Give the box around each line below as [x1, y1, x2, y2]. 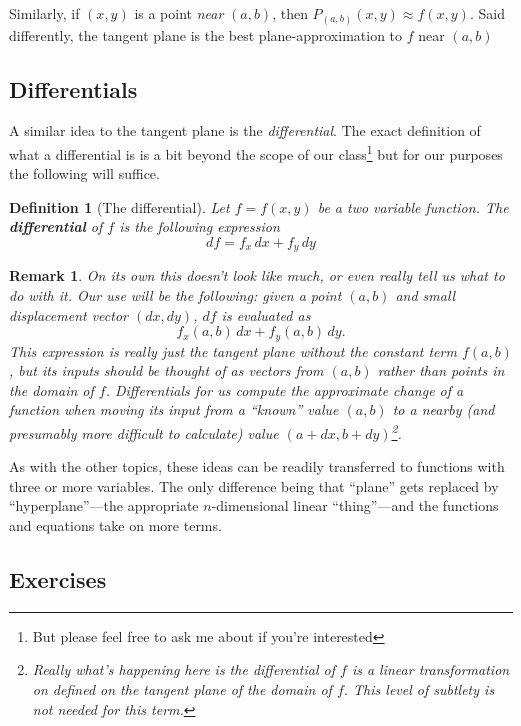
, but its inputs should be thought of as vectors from [9, 360, 324, 381]
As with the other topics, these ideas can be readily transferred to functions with [9, 456, 505, 477]
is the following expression [119, 216, 280, 237]
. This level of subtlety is [343, 679, 495, 700]
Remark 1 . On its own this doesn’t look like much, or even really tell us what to [9, 265, 505, 286]
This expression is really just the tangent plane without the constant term [9, 340, 457, 361]
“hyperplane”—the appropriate [9, 495, 199, 516]
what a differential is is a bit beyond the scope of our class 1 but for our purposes [9, 140, 503, 164]
